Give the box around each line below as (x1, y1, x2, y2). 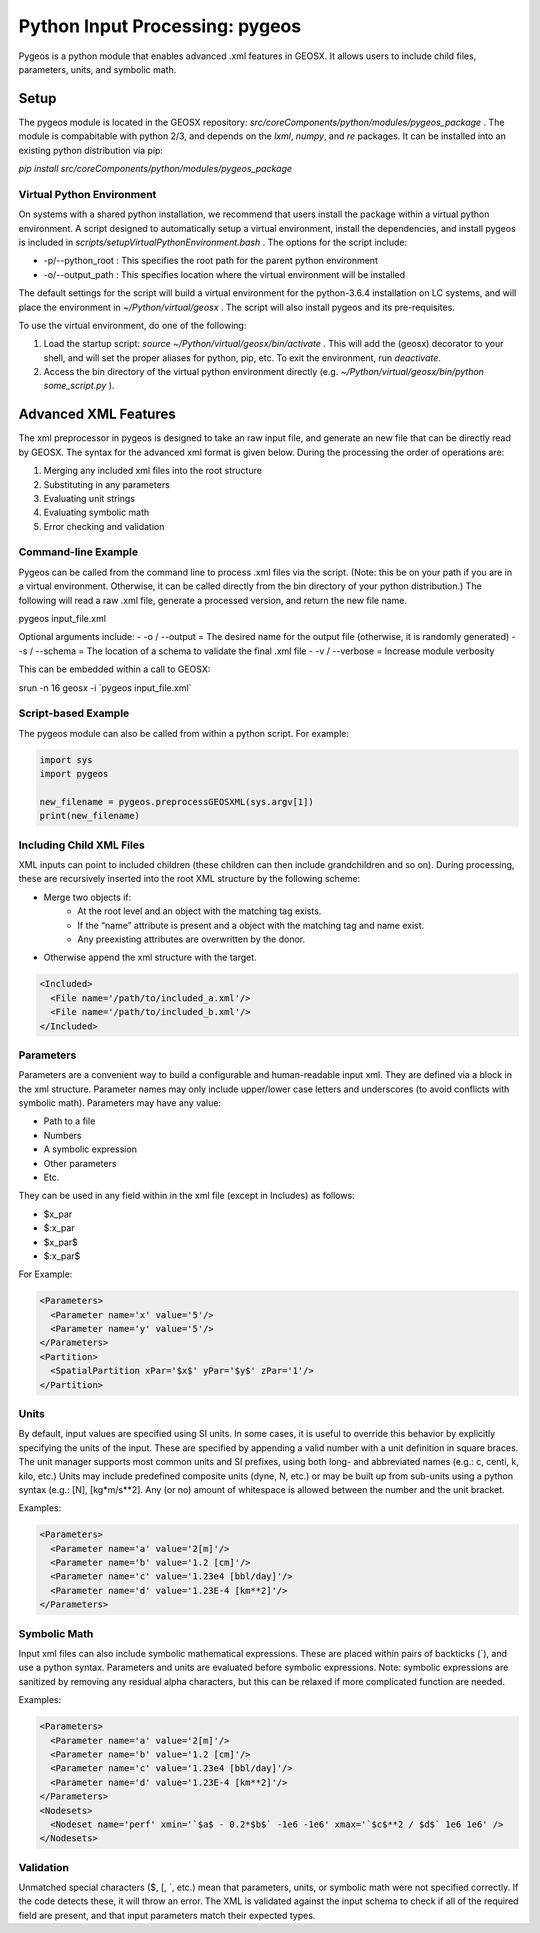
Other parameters (43, 1157, 117, 1169)
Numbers (43, 1129, 82, 1141)
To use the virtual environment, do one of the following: (18, 319, 247, 331)
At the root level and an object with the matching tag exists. (77, 905, 322, 917)
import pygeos (39, 768, 109, 780)
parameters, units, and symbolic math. (18, 63, 177, 75)
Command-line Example (18, 545, 139, 559)
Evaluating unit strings (43, 492, 135, 504)
